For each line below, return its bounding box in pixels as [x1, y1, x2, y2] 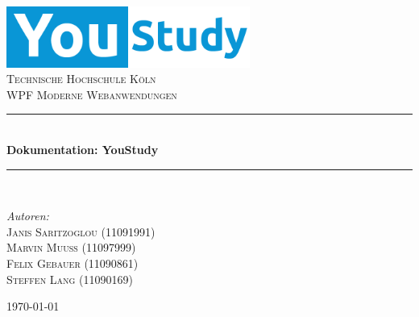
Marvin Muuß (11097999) [6, 239, 136, 256]
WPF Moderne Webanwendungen [6, 86, 177, 102]
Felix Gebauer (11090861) [6, 254, 139, 271]
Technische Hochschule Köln [6, 70, 156, 87]
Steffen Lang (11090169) [6, 270, 133, 287]
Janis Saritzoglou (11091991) [6, 223, 156, 240]
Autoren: [6, 207, 49, 224]
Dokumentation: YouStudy [6, 140, 159, 157]
